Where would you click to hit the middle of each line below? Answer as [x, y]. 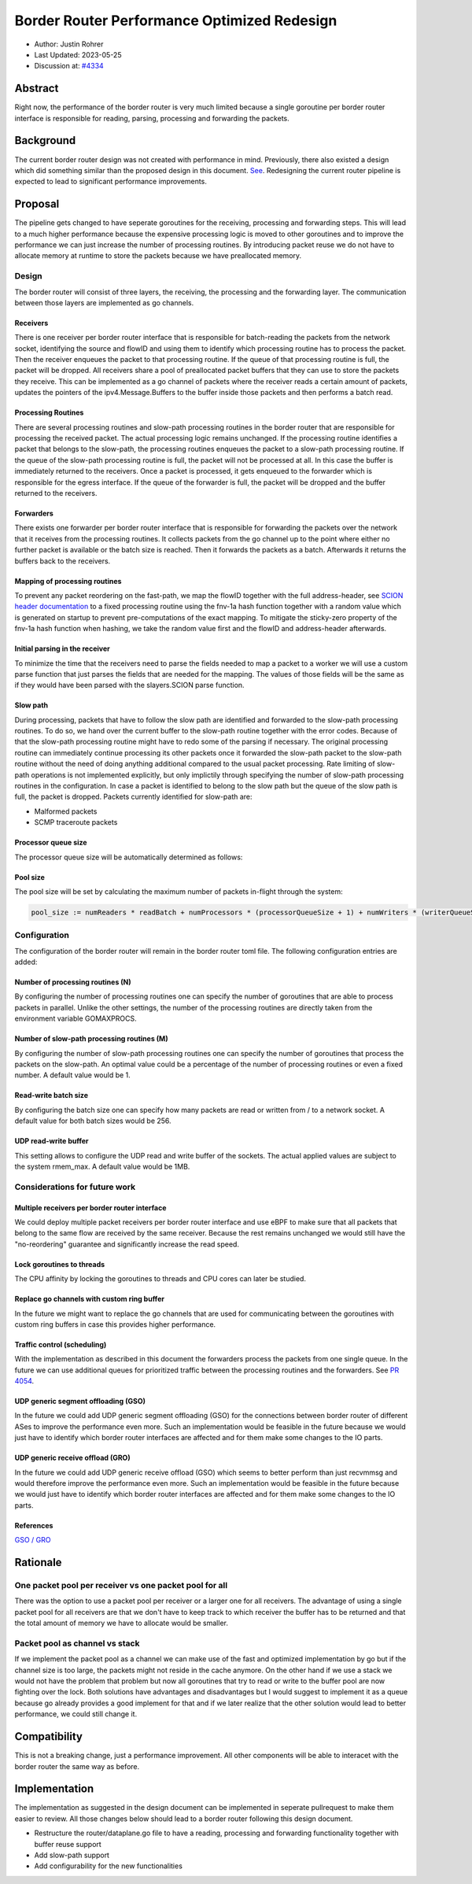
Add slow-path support [72, 1855]
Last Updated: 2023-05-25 [78, 54]
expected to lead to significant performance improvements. [111, 182]
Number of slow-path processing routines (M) [91, 1039]
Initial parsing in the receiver [62, 648]
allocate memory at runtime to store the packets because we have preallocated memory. [158, 256]
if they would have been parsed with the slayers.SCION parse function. [129, 685]
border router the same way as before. [77, 1766]
